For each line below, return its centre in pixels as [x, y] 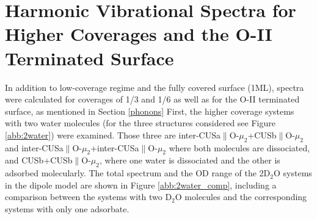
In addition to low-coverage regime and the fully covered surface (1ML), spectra [155, 87]
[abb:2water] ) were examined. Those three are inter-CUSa [113, 135]
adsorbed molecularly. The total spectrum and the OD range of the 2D [138, 173]
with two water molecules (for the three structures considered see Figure [140, 123]
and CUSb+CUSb [39, 160]
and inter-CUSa [34, 147]
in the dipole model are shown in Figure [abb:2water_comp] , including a [141, 185]
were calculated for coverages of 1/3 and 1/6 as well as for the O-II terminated [152, 99]
